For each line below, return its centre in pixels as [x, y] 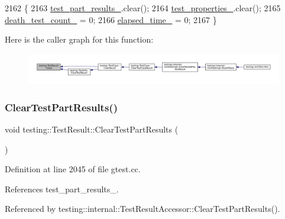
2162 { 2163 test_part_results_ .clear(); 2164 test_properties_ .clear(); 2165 [143, 8]
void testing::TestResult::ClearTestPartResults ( [92, 129]
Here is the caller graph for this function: [79, 39]
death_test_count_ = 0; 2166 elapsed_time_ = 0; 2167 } [111, 19]
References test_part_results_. [62, 189]
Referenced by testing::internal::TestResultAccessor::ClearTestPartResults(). [142, 209]
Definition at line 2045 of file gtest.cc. [73, 169]
